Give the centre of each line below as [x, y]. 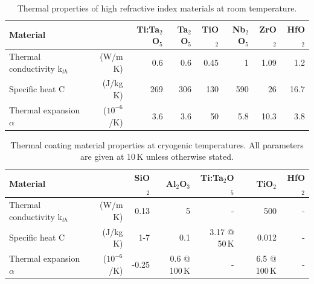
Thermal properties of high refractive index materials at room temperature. [157, 8]
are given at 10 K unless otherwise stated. [157, 156]
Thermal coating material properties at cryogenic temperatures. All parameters [157, 144]
